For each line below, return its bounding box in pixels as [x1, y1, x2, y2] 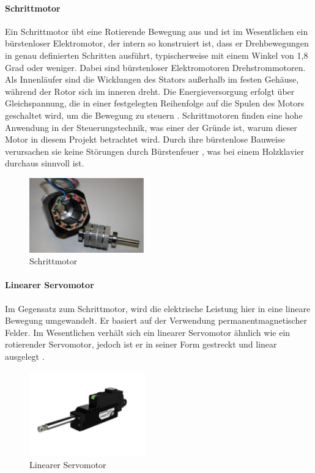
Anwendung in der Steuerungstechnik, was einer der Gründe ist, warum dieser [5, 121, 297, 133]
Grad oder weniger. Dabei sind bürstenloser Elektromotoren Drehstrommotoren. [5, 61, 306, 73]
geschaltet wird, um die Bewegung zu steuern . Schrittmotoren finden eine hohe [5, 108, 303, 121]
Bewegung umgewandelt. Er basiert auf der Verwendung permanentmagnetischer [5, 314, 307, 327]
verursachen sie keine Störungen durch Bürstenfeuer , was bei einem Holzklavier [5, 144, 305, 157]
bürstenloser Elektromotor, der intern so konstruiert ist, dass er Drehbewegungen [5, 37, 309, 50]
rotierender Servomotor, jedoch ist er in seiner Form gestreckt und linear [5, 338, 277, 351]
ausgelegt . [5, 349, 45, 362]
